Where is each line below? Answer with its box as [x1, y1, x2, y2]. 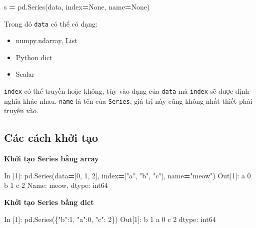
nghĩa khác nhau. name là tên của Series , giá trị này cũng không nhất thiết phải [4, 95, 252, 106]
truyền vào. [4, 105, 38, 116]
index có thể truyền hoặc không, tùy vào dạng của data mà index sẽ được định [4, 86, 249, 96]
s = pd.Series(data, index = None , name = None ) [4, 2, 150, 12]
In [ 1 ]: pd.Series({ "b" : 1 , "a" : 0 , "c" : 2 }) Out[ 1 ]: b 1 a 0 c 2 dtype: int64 [4, 213, 216, 224]
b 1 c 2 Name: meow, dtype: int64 [4, 180, 108, 190]
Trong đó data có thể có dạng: [4, 18, 97, 29]
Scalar [15, 69, 35, 79]
